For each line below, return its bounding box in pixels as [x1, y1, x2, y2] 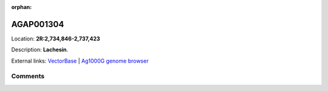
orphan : [11, 4, 32, 10]
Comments [11, 72, 45, 81]
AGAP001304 [11, 19, 64, 30]
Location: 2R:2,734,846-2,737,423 [11, 35, 100, 42]
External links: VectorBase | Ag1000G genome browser [11, 57, 149, 64]
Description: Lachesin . [11, 46, 69, 54]
